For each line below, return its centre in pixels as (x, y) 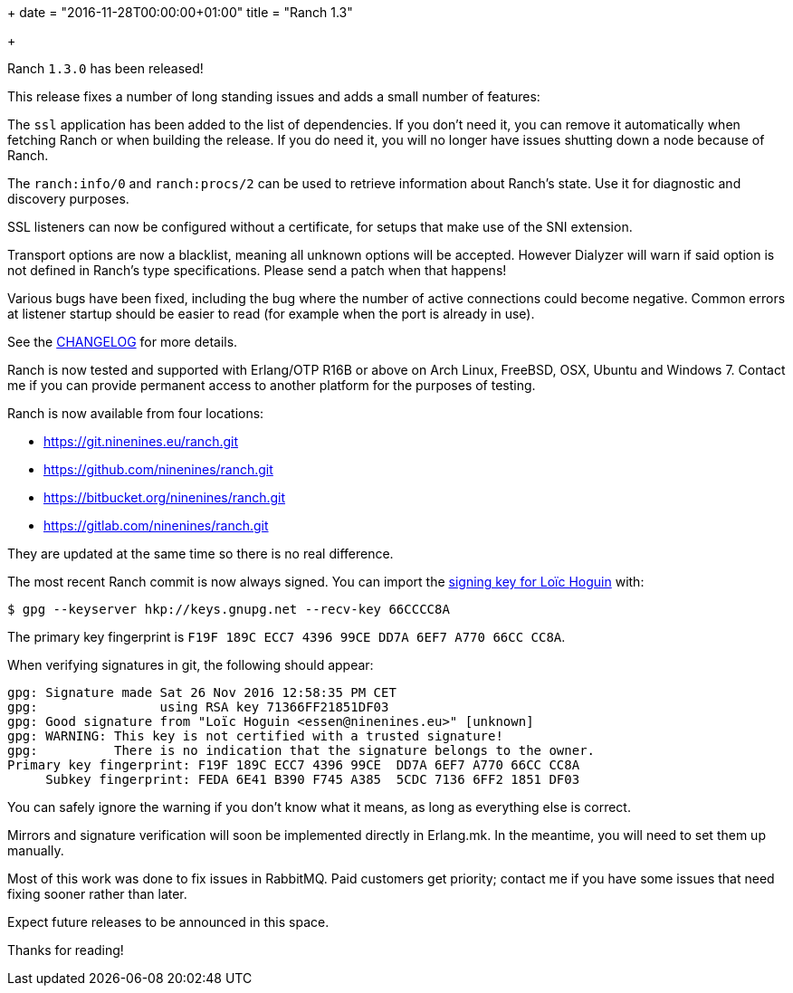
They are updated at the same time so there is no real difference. (201, 554)
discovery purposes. (68, 199)
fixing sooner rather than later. (97, 894)
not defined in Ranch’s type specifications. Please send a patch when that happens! (257, 270)
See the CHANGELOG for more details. (123, 342)
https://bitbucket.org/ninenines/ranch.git (165, 497)
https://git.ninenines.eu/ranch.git (141, 441)
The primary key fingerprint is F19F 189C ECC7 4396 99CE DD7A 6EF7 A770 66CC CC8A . (287, 637)
